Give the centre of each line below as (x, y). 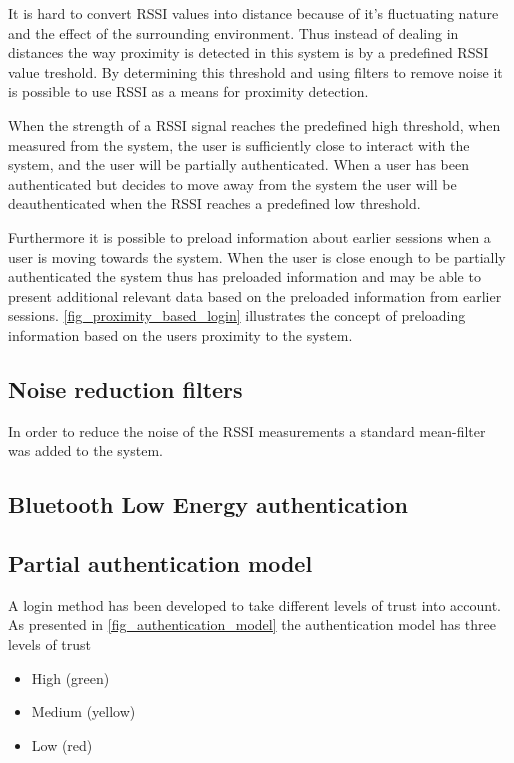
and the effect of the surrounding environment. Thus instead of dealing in (233, 32)
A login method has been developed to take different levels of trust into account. (255, 604)
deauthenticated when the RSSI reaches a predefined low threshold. (214, 203)
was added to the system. (85, 450)
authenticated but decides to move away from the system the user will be (232, 183)
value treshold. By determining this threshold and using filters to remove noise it (255, 71)
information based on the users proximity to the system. (180, 334)
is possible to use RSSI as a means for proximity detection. (188, 91)
